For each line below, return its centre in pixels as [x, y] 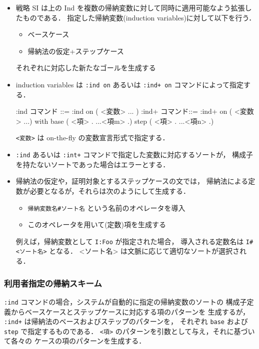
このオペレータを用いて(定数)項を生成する [97, 224]
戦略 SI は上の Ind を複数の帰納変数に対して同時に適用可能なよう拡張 [130, 7]
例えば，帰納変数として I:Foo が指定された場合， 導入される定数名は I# [134, 241]
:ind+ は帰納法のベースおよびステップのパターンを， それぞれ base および [126, 321]
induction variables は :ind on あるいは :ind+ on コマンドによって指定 [130, 84]
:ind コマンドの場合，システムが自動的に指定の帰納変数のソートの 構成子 [125, 301]
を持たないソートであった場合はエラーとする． [93, 164]
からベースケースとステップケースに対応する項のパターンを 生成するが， [130, 311]
